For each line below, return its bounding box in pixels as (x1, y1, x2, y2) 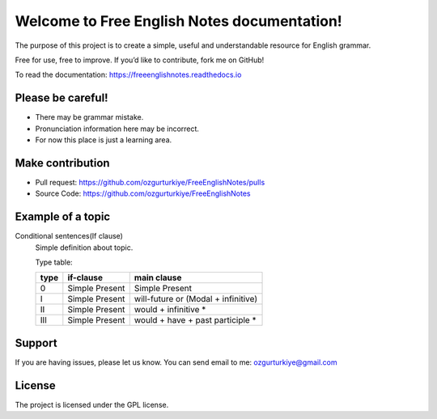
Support (15, 336, 57, 349)
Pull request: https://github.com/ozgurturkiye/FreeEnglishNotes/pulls (35, 177, 265, 187)
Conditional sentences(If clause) (15, 231, 123, 241)
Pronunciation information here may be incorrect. (35, 124, 200, 133)
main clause (134, 272, 182, 283)
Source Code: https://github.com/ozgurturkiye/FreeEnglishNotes (35, 188, 251, 198)
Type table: (35, 257, 73, 267)
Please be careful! (15, 91, 108, 105)
